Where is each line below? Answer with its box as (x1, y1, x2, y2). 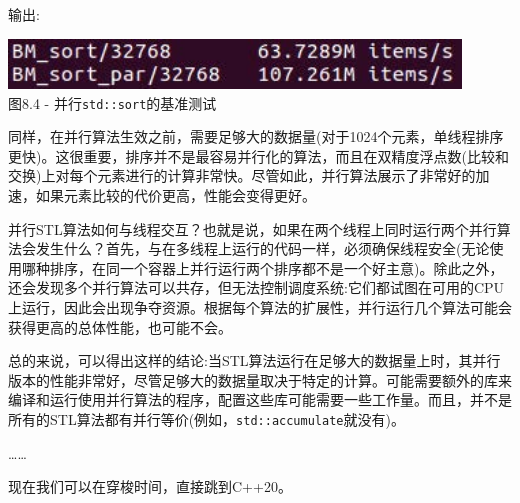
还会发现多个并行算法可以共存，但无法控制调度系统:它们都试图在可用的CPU (8, 277, 505, 298)
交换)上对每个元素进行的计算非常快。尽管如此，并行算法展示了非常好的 (8, 165, 476, 186)
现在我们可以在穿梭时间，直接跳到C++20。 (8, 476, 292, 497)
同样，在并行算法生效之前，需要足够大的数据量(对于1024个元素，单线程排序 (8, 126, 504, 147)
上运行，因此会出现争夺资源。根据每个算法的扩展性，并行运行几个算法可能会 (8, 296, 512, 317)
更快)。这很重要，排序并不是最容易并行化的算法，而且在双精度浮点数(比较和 (8, 145, 509, 166)
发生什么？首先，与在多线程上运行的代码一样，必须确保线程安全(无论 (35, 238, 490, 259)
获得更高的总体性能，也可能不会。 (8, 316, 232, 337)
